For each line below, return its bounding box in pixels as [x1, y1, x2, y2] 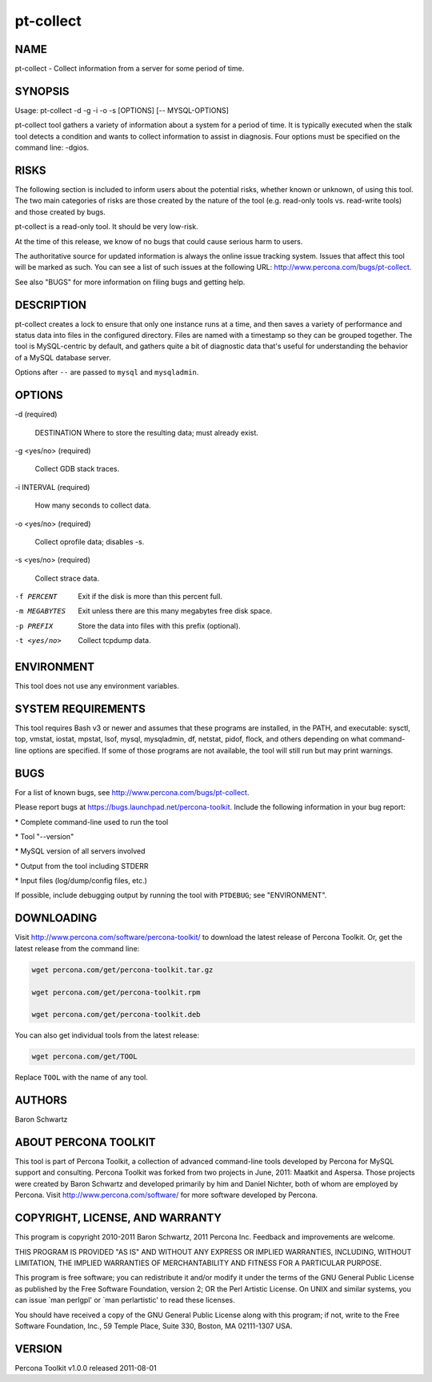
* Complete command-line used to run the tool [14, 817, 169, 826]
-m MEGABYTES [14, 607, 66, 616]
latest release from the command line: [14, 943, 140, 953]
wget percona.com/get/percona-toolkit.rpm [31, 987, 201, 997]
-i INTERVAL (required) [14, 482, 90, 492]
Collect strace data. [34, 573, 100, 583]
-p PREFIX [14, 621, 54, 630]
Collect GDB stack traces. [34, 464, 120, 474]
